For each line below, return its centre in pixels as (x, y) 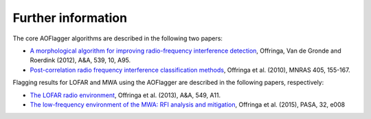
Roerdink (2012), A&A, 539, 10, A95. (80, 60)
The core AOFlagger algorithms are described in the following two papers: (118, 38)
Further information (70, 18)
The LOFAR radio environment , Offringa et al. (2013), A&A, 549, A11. (125, 95)
